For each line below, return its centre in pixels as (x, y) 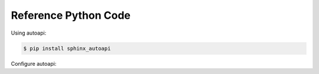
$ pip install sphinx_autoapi (67, 48)
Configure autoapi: (34, 63)
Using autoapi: (29, 33)
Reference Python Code (71, 15)
